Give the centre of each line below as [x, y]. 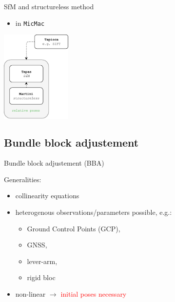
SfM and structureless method [49, 6]
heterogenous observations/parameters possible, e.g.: [94, 212]
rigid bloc [41, 277]
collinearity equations [47, 196]
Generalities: [23, 179]
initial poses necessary [94, 293]
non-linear [30, 293]
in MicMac [30, 23]
